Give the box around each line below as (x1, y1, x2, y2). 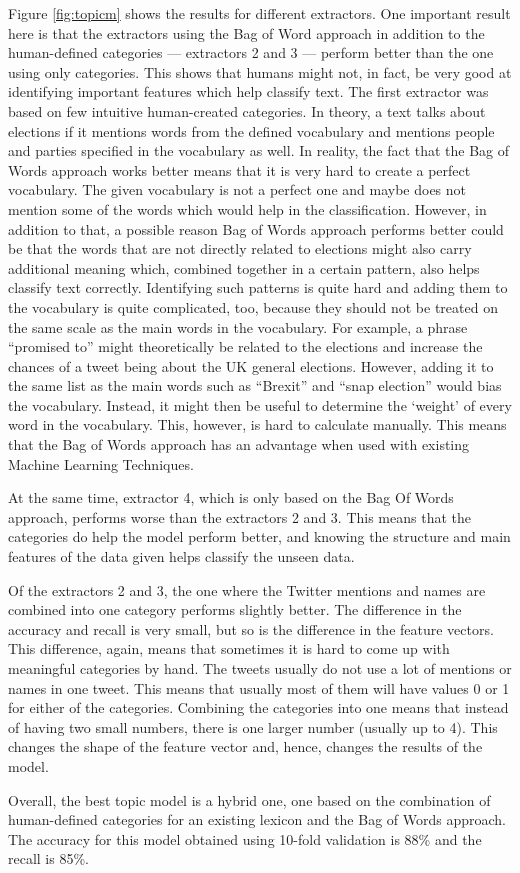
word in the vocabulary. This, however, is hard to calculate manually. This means (8, 414, 507, 435)
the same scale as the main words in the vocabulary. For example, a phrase (8, 316, 468, 337)
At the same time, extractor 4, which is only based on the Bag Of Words (8, 487, 454, 508)
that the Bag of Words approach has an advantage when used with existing (8, 434, 470, 455)
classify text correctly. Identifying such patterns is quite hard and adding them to (8, 277, 508, 298)
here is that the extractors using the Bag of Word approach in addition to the (8, 22, 485, 43)
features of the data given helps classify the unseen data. (8, 546, 355, 567)
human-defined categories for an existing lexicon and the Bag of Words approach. (8, 809, 506, 830)
